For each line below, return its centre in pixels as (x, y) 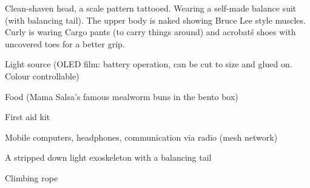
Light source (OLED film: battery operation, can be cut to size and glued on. (149, 64)
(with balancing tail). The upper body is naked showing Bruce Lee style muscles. (155, 20)
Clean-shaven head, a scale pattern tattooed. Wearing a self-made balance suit (151, 8)
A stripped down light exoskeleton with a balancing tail (108, 157)
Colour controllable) (42, 76)
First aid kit (28, 117)
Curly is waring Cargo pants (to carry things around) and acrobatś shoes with (150, 32)
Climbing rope (32, 177)
